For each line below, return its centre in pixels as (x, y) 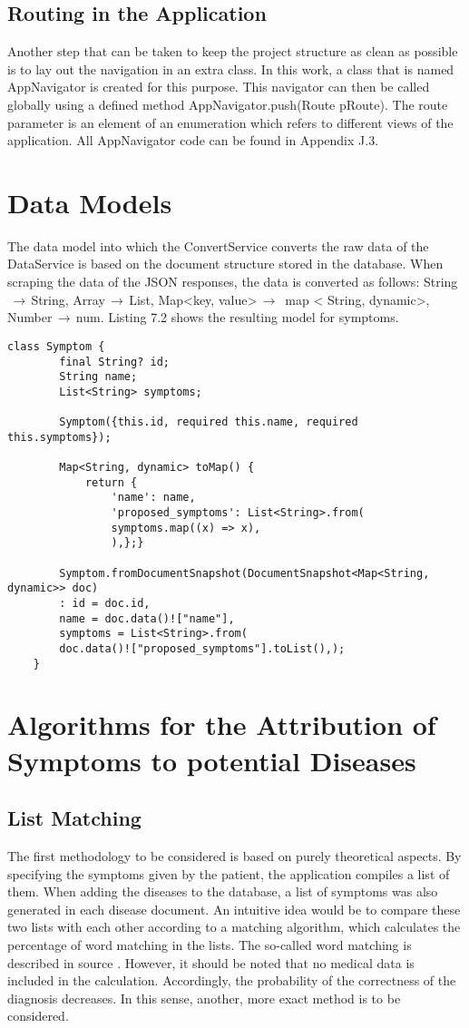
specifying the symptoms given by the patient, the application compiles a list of (229, 873)
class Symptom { (56, 346)
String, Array (68, 299)
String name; (98, 377)
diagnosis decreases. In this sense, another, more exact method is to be (204, 998)
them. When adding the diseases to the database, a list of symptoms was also (223, 891)
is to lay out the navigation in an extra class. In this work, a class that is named (231, 69)
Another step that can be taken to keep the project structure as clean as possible (233, 51)
